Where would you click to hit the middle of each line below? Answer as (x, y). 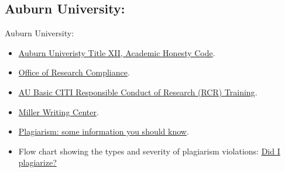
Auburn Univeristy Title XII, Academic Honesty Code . (117, 52)
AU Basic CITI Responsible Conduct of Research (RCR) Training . (138, 92)
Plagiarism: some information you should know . (104, 131)
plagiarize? (37, 162)
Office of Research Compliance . (74, 72)
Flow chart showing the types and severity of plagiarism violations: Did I (149, 151)
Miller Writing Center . (59, 111)
